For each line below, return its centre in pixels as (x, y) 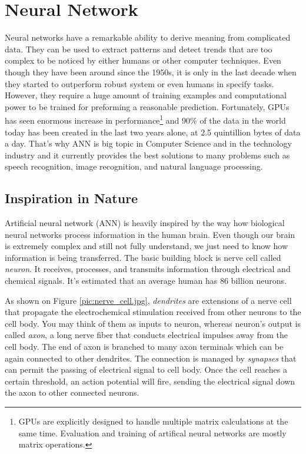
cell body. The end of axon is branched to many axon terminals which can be (144, 347)
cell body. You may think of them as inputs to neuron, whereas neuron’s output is (153, 323)
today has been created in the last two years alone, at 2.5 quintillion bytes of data (153, 132)
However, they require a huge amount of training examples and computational (146, 95)
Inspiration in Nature (71, 198)
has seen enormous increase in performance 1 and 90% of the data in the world (145, 119)
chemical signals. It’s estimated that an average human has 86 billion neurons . (146, 281)
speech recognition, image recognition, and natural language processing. (134, 166)
